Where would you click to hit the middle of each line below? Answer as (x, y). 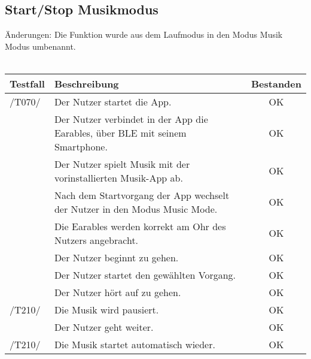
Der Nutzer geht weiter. (104, 327)
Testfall (27, 83)
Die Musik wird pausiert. (106, 309)
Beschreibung (86, 83)
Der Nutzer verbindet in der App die (131, 119)
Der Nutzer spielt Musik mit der (122, 164)
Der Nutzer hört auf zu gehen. (118, 292)
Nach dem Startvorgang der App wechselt (142, 195)
